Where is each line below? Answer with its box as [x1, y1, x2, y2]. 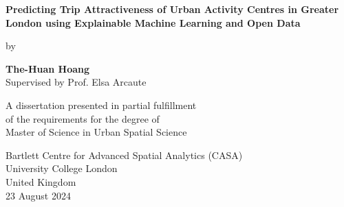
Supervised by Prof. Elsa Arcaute [6, 75, 147, 89]
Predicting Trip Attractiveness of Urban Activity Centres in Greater [6, 2, 339, 16]
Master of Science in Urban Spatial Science [6, 125, 187, 139]
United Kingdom [6, 174, 76, 188]
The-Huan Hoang [6, 61, 90, 75]
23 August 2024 [6, 188, 71, 202]
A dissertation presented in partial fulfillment [6, 97, 197, 112]
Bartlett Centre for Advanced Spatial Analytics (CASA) [6, 147, 243, 162]
